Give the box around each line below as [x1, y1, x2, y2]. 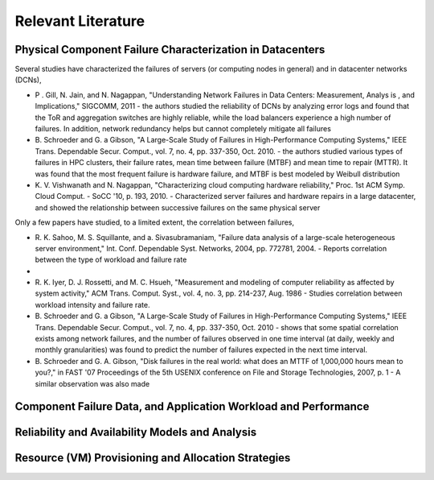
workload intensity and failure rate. [35, 300, 150, 309]
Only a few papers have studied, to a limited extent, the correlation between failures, [14, 217, 295, 227]
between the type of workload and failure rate [35, 254, 187, 265]
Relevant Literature [14, 12, 145, 30]
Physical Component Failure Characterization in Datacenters [14, 43, 325, 56]
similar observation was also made [35, 379, 150, 388]
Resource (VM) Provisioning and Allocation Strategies [14, 451, 291, 465]
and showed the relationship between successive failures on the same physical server [35, 202, 321, 213]
